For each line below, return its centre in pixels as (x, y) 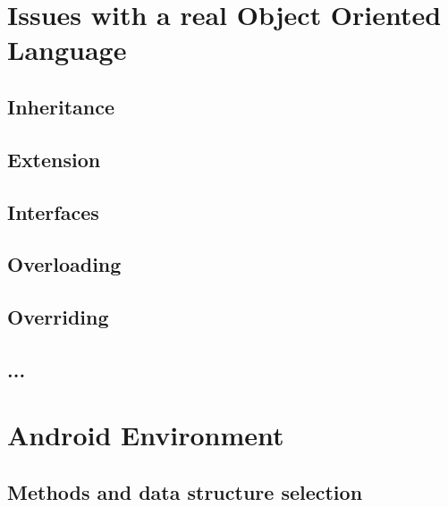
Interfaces (53, 211)
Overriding (58, 317)
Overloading (64, 264)
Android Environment (146, 435)
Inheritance (61, 106)
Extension (54, 159)
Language (67, 50)
